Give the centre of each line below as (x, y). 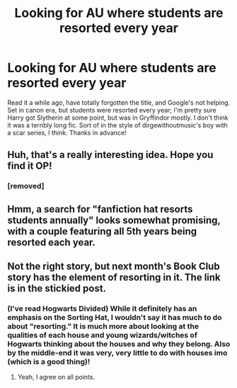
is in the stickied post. (57, 289)
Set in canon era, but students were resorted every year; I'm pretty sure (112, 110)
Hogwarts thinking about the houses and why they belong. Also (119, 343)
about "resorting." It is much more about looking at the (103, 326)
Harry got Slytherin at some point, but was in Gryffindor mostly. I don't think (118, 118)
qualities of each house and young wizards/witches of (103, 335)
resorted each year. (52, 242)
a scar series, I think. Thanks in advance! (67, 132)
